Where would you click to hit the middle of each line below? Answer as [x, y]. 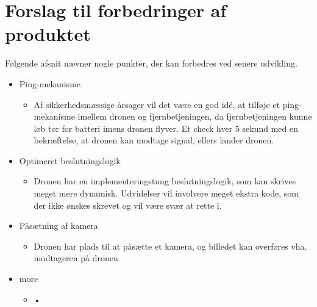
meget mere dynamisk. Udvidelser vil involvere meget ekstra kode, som [166, 193]
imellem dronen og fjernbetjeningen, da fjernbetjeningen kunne [195, 116]
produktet [48, 34]
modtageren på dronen [76, 258]
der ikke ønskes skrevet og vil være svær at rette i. [128, 205]
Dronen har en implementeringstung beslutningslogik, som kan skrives [165, 181]
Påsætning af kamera [59, 226]
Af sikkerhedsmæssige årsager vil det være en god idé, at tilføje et [157, 104]
